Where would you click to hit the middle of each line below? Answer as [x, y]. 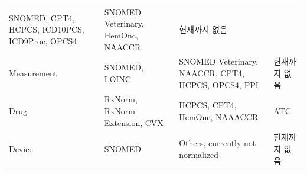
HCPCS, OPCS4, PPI [219, 84]
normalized [199, 154]
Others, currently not [218, 143]
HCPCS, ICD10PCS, [47, 29]
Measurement [33, 72]
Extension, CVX [134, 122]
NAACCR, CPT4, [212, 72]
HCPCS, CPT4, [208, 105]
